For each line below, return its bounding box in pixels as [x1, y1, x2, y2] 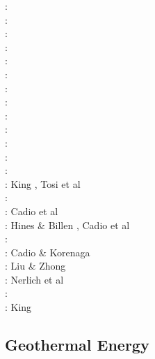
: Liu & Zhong [5, 258, 66, 273]
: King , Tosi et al [5, 176, 81, 191]
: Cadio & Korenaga [5, 244, 90, 259]
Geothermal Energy [5, 334, 149, 356]
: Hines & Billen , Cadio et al [5, 217, 130, 232]
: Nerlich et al [5, 272, 64, 286]
